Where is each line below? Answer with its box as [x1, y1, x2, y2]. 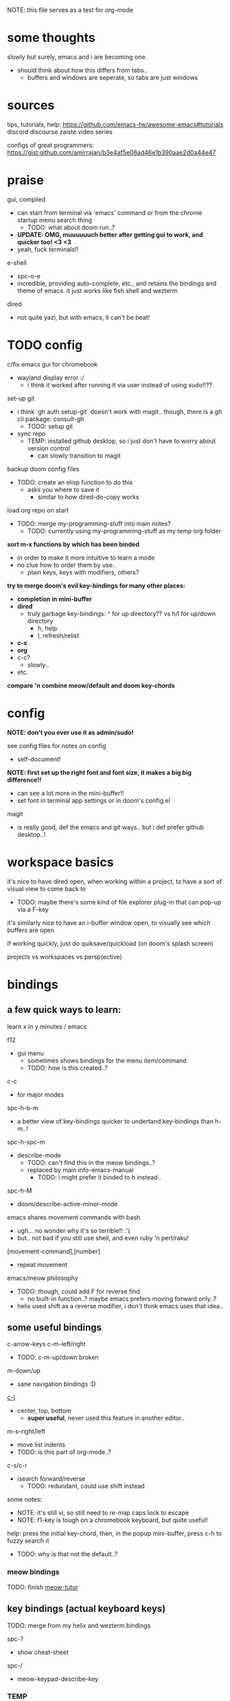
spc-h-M [7, 1186, 32, 1195]
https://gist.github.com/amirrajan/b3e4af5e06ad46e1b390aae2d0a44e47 [7, 148, 216, 156]
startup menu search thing [16, 216, 93, 224]
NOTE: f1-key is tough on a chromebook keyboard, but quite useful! [16, 1516, 208, 1525]
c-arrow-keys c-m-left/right [7, 1340, 86, 1348]
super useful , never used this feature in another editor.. [27, 1414, 185, 1422]
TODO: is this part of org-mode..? [16, 1448, 112, 1456]
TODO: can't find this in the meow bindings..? [27, 1158, 156, 1166]
